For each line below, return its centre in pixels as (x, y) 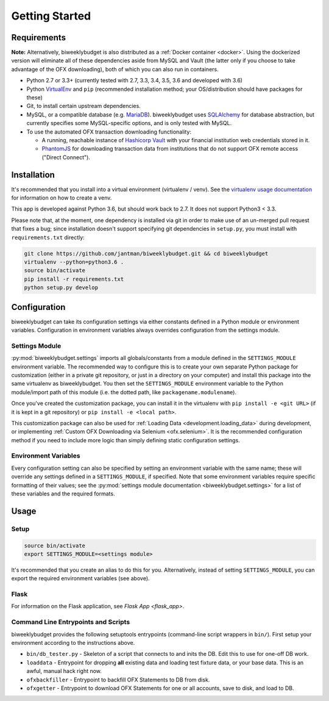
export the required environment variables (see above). (80, 578)
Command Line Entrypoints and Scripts (71, 622)
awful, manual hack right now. (64, 671)
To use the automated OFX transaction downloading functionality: (109, 132)
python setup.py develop (61, 288)
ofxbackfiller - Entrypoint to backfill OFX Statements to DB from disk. (118, 680)
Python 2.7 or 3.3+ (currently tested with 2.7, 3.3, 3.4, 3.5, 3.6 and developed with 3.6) (135, 81)
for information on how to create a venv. (62, 198)
